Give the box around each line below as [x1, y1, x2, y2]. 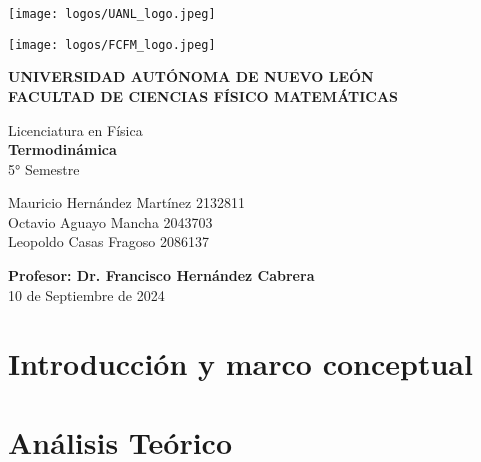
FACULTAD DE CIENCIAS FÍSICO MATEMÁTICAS [8, 85, 399, 106]
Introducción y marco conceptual [8, 343, 473, 384]
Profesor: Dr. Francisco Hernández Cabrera [8, 265, 315, 286]
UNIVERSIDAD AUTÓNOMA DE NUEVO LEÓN [8, 66, 374, 87]
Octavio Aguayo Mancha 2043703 [8, 211, 213, 232]
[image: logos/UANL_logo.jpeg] [8, 7, 216, 21]
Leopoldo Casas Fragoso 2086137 [8, 231, 209, 252]
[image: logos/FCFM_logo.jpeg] [8, 37, 216, 52]
